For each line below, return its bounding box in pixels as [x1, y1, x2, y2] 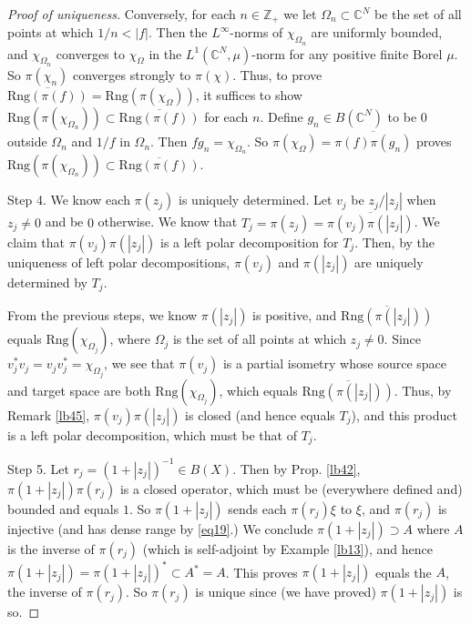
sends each [228, 499, 287, 518]
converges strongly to [73, 65, 191, 84]
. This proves [225, 562, 298, 581]
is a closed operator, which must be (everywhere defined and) [119, 479, 463, 498]
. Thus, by [394, 380, 452, 399]
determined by [7, 272, 87, 291]
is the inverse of [7, 539, 95, 558]
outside [7, 132, 47, 151]
